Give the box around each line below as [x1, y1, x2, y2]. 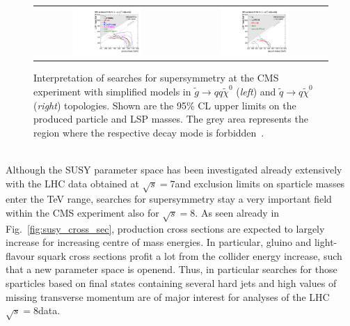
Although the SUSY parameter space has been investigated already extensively [6, 162, 342, 176]
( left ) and [236, 84, 276, 98]
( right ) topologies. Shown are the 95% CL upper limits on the [33, 98, 296, 112]
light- [314, 235, 337, 249]
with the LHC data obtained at [6, 176, 139, 190]
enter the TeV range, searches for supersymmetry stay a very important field [6, 192, 332, 206]
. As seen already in [195, 205, 280, 219]
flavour [6, 248, 35, 263]
